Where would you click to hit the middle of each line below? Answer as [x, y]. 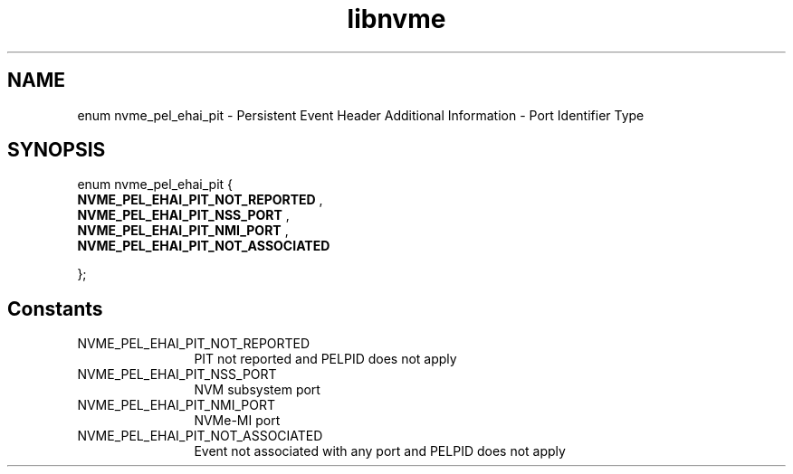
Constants [55, 308]
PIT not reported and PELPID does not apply [325, 359]
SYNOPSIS [57, 150]
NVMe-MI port [237, 421]
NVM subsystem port [257, 390]
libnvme [396, 19]
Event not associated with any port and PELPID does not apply [380, 451]
